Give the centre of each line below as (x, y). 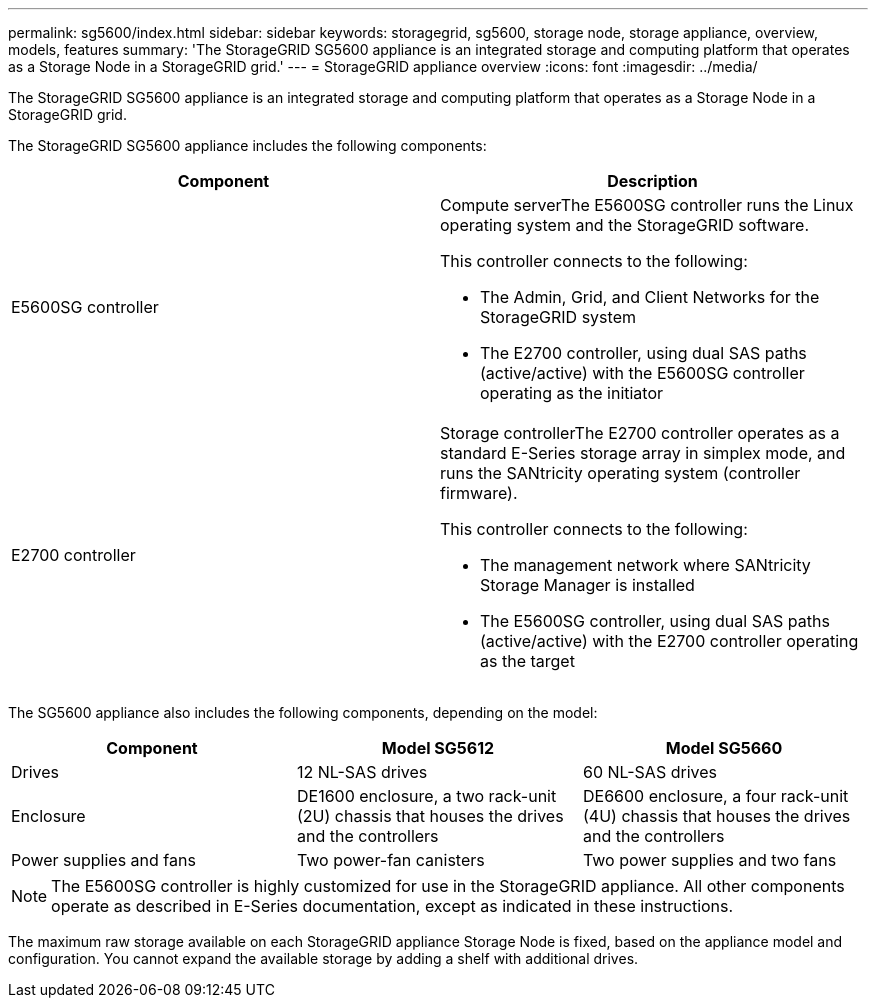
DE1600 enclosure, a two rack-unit (426, 796)
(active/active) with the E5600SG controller (642, 373)
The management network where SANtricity (645, 565)
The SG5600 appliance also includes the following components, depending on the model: (303, 712)
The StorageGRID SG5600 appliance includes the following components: (247, 145)
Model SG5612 (438, 748)
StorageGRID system (558, 317)
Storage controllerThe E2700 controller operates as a (640, 433)
